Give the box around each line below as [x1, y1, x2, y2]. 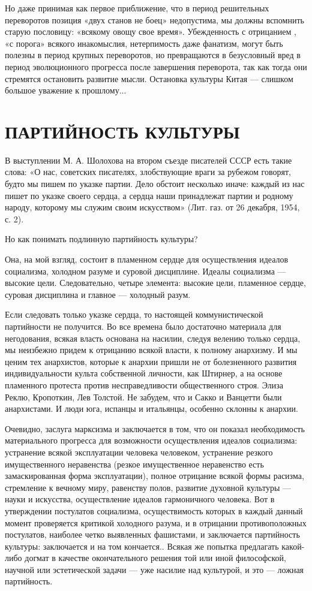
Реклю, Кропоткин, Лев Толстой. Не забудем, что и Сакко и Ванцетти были [5, 390, 282, 403]
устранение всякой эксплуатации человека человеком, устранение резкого [5, 445, 273, 458]
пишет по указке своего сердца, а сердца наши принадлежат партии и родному [5, 189, 293, 201]
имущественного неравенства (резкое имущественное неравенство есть [5, 457, 264, 470]
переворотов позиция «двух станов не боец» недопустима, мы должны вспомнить [5, 13, 304, 26]
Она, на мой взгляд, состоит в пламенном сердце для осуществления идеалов [5, 253, 289, 266]
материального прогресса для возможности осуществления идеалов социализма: [5, 434, 298, 447]
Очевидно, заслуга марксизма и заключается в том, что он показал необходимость [5, 422, 305, 435]
